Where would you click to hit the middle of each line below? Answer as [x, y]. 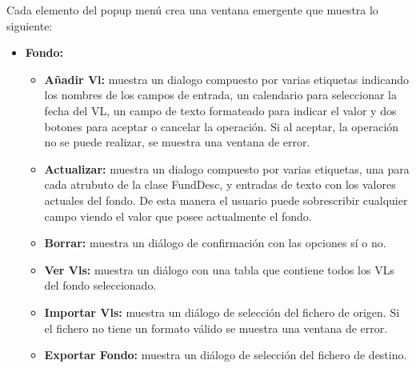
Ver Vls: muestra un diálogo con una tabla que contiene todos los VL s [219, 269]
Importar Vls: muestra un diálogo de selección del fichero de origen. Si [222, 312]
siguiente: [30, 25]
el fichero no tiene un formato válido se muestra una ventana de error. [216, 328]
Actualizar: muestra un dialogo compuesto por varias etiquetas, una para [227, 168]
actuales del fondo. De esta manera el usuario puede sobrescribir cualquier [226, 200]
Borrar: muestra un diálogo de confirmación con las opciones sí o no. [215, 243]
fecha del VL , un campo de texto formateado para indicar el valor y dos [220, 110]
